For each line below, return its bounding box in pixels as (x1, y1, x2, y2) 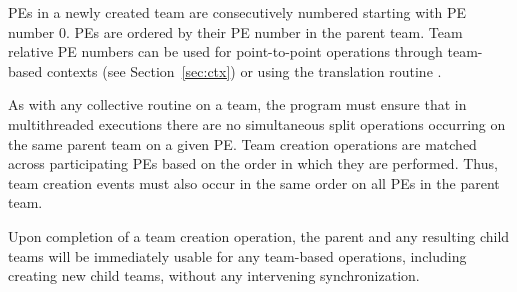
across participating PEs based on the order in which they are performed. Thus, (8, 153, 498, 174)
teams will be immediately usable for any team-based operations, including (8, 245, 467, 266)
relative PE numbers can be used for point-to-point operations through (8, 41, 443, 62)
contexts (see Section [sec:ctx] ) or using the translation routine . (46, 60, 442, 81)
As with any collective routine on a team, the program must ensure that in (8, 94, 467, 115)
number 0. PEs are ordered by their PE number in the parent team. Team (8, 21, 463, 42)
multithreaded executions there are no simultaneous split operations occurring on (8, 113, 506, 134)
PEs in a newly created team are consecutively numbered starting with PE (8, 2, 467, 22)
